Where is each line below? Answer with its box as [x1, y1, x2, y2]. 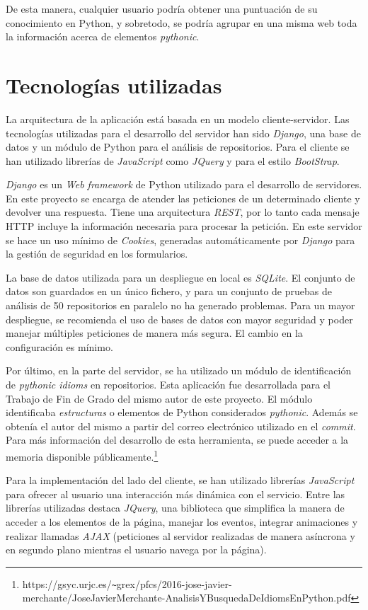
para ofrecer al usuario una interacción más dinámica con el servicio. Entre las [6, 486, 345, 501]
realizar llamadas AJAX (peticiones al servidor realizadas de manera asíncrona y [6, 528, 355, 543]
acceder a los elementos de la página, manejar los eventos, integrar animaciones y [6, 514, 358, 529]
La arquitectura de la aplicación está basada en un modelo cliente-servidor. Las [6, 111, 350, 126]
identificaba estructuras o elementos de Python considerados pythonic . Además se [6, 405, 358, 420]
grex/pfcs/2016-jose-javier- [116, 576, 232, 591]
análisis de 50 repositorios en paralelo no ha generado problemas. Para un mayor [6, 298, 355, 313]
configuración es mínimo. [6, 339, 113, 354]
